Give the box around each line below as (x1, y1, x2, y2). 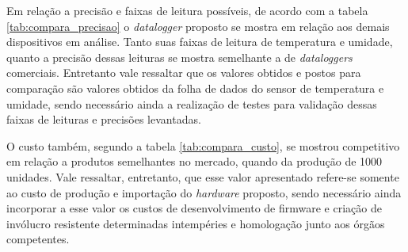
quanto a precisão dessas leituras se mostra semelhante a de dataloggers (6, 48, 353, 65)
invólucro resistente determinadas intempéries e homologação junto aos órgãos (6, 215, 385, 231)
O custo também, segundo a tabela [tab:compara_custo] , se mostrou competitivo (6, 137, 400, 154)
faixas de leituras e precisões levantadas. (6, 111, 201, 128)
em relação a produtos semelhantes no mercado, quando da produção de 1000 (6, 153, 383, 170)
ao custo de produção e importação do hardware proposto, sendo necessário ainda (6, 184, 402, 200)
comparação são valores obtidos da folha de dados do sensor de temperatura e (6, 79, 384, 96)
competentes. (6, 231, 70, 247)
